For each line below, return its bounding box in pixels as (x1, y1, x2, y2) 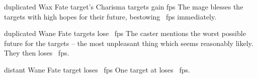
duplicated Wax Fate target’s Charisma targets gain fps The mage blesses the (4, 1, 243, 11)
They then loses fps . (4, 47, 69, 58)
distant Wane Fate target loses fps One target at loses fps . (4, 64, 190, 74)
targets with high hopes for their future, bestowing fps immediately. (4, 11, 217, 21)
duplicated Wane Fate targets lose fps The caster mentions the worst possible (4, 28, 246, 38)
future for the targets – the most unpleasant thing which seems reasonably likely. (4, 37, 253, 48)
